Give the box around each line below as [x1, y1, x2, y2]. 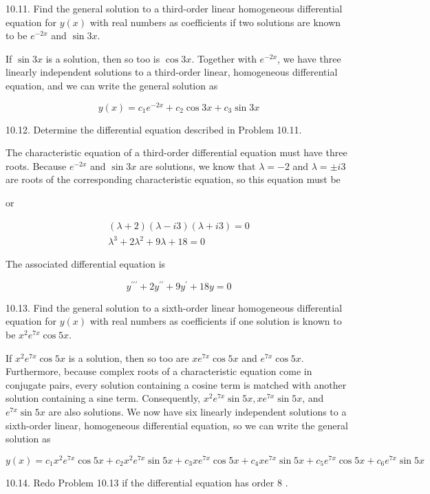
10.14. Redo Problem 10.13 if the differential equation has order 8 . [6, 475, 288, 489]
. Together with [191, 51, 257, 65]
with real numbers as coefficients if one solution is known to [89, 314, 342, 328]
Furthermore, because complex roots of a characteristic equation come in [6, 364, 312, 378]
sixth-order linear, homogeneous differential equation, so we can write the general [6, 418, 348, 432]
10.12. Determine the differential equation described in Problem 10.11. [6, 122, 302, 136]
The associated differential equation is [6, 257, 166, 271]
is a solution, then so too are [68, 350, 189, 365]
